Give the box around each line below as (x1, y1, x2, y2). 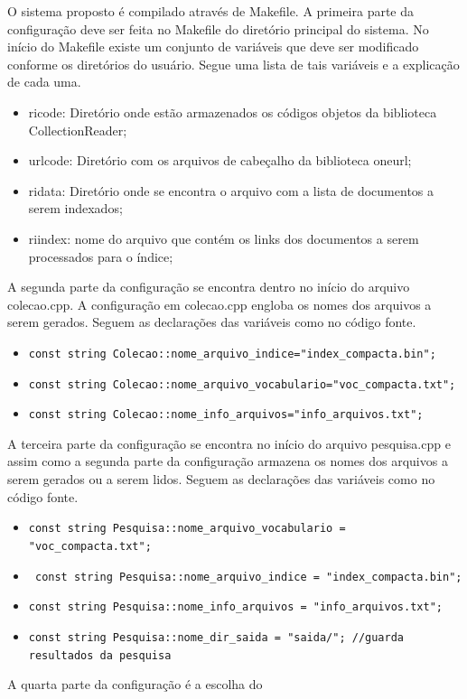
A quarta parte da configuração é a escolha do (7, 675, 263, 694)
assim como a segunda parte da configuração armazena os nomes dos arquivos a (7, 452, 448, 471)
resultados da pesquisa (28, 648, 172, 662)
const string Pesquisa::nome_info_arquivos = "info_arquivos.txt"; (28, 601, 443, 614)
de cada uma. (7, 72, 81, 91)
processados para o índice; (28, 247, 173, 266)
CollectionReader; (28, 120, 127, 139)
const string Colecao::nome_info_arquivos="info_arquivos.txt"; (28, 408, 424, 422)
